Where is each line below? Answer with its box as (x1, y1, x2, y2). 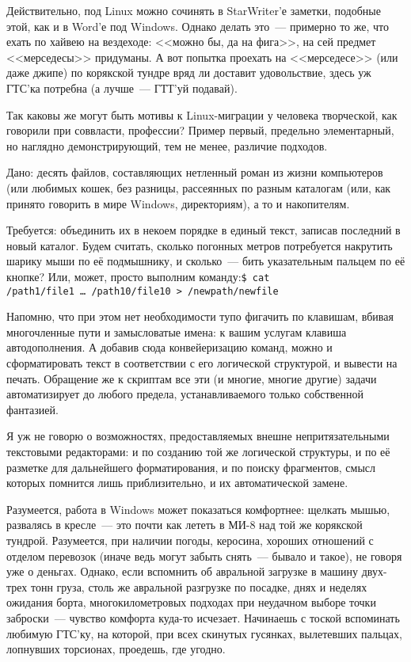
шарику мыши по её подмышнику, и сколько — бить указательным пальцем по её (6, 253, 405, 269)
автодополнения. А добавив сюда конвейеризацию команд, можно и (6, 339, 333, 356)
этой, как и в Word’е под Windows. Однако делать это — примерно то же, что (6, 17, 389, 34)
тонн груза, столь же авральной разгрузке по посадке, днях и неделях (30, 578, 367, 595)
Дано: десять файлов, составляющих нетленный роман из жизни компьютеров (6, 164, 383, 181)
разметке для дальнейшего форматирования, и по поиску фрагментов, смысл (6, 458, 376, 475)
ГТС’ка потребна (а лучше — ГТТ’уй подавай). (6, 79, 238, 96)
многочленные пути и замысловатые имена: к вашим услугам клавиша (6, 323, 347, 340)
